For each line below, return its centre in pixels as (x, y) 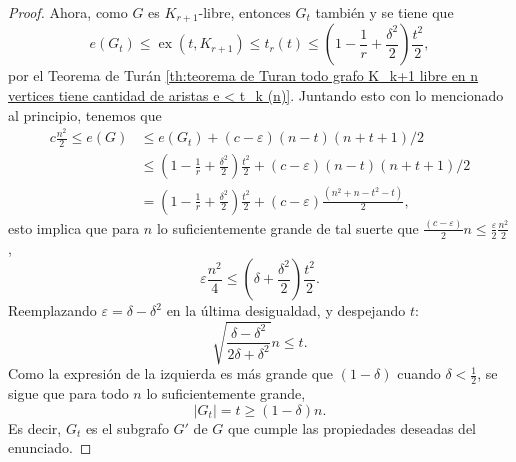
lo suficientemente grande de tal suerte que (287, 227)
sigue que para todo (68, 393)
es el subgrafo (127, 427)
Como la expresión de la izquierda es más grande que (171, 373)
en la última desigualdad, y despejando (286, 310)
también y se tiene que (384, 12)
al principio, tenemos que (85, 114)
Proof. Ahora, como (68, 12)
